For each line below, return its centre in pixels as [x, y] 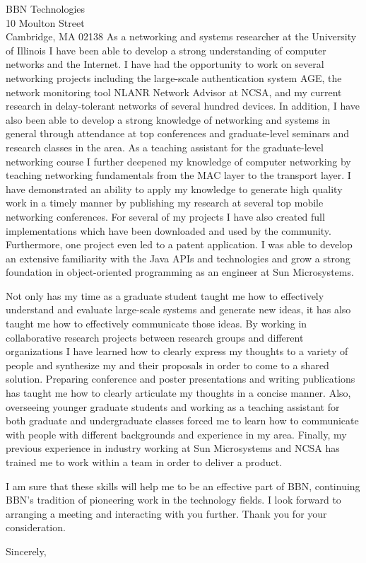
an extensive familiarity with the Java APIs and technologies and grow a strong [178, 258]
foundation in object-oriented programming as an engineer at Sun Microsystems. [180, 272]
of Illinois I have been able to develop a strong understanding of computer [166, 50]
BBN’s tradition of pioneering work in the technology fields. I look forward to [173, 500]
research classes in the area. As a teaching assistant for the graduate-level [165, 147]
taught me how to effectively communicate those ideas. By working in [157, 324]
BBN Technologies [46, 8]
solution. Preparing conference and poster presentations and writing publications [181, 379]
